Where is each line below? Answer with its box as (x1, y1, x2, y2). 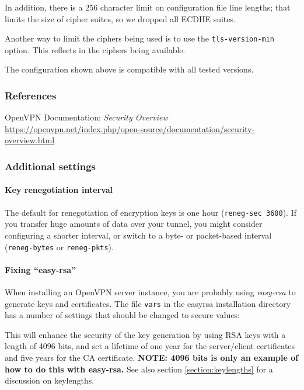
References (5, 88, 57, 102)
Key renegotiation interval (5, 184, 113, 196)
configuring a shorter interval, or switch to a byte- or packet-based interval (5, 229, 272, 241)
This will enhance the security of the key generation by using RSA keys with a (5, 328, 286, 340)
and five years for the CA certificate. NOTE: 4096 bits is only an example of (5, 351, 299, 363)
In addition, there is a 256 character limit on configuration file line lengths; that (5, 1, 291, 13)
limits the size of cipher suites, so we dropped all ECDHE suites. (5, 12, 236, 25)
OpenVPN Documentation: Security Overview (5, 111, 168, 123)
